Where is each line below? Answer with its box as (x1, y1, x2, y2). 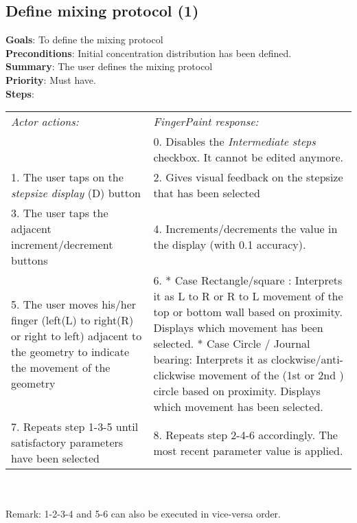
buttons (11, 252, 48, 269)
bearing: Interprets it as (153, 351, 268, 368)
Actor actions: (11, 113, 79, 130)
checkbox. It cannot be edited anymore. (153, 149, 344, 166)
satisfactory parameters (11, 434, 124, 451)
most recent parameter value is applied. (153, 442, 343, 458)
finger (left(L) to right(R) (11, 311, 134, 328)
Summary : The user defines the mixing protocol (5, 59, 213, 74)
